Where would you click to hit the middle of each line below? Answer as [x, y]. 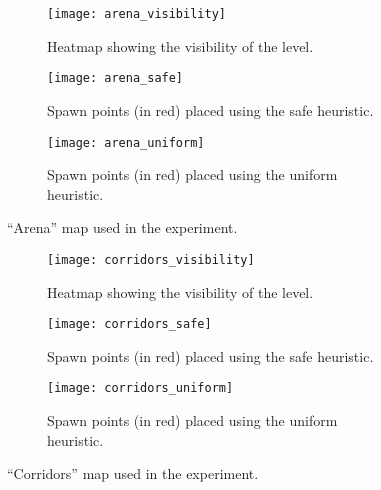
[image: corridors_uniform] [140, 388]
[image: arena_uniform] [126, 142]
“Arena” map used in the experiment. [122, 227]
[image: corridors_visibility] [151, 259]
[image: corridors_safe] [129, 324]
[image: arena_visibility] [136, 14]
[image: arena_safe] [115, 78]
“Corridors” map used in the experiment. [133, 473]
